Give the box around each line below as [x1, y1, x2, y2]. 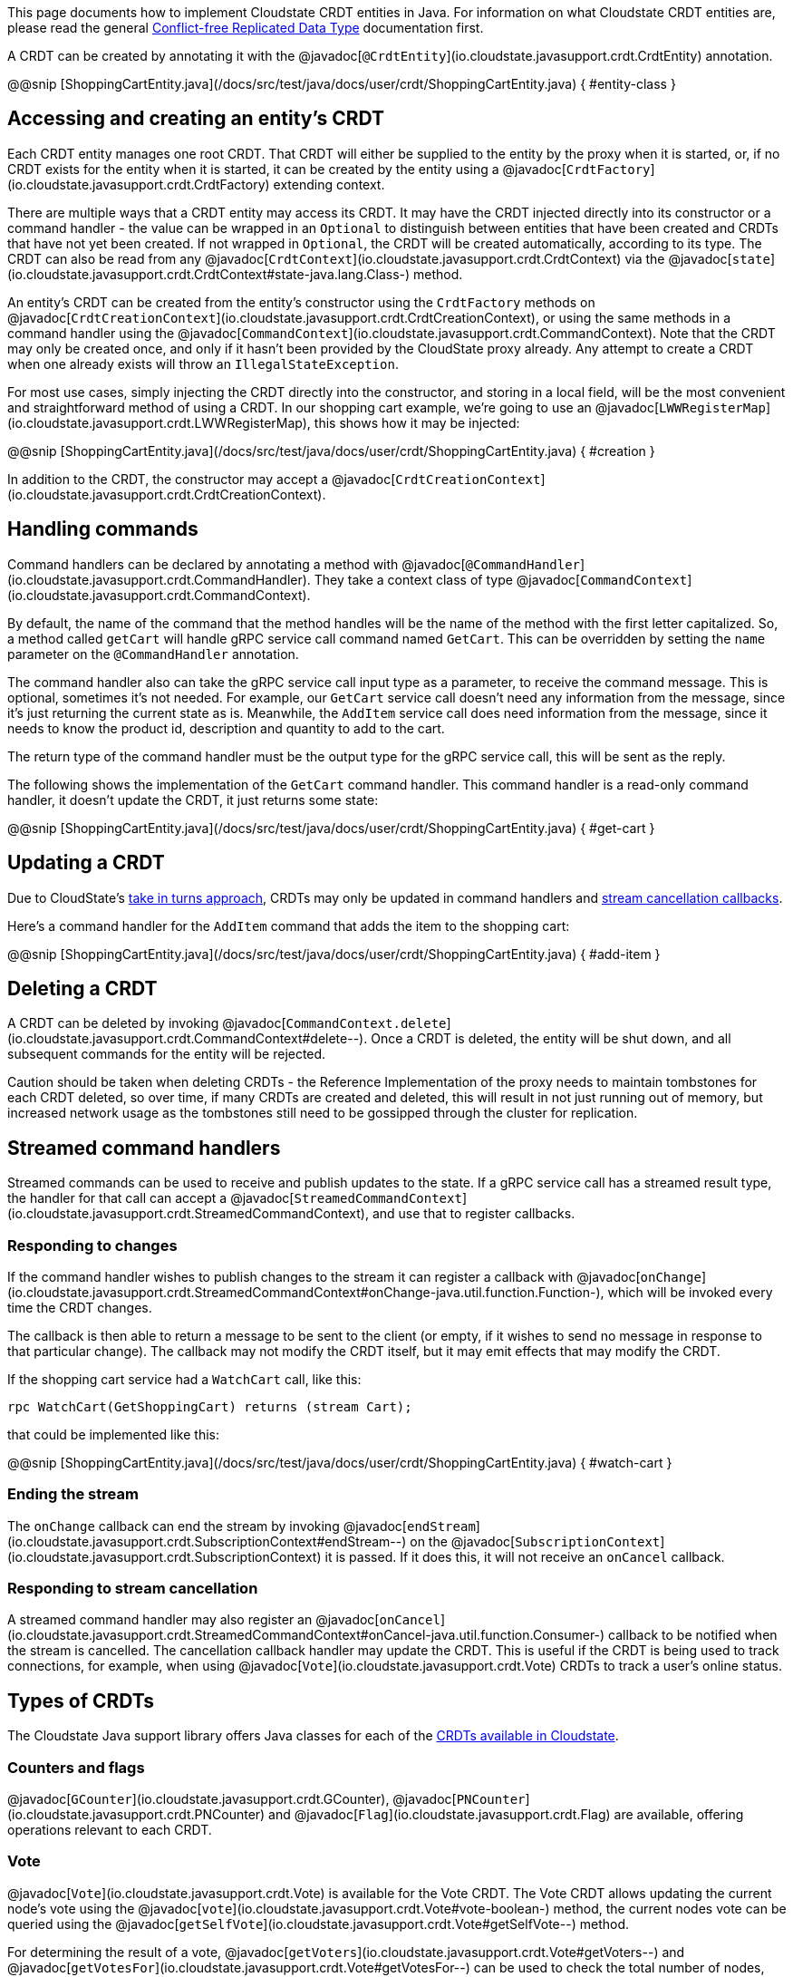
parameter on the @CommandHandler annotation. [7, 645, 299, 662]
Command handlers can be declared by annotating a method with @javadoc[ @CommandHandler [7, 556, 581, 572]
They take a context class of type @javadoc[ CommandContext [314, 571, 688, 587]
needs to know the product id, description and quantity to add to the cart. [7, 720, 445, 736]
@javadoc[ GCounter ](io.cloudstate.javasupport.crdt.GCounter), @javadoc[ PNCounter [7, 1791, 526, 1807]
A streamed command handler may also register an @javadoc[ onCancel [7, 1612, 440, 1628]
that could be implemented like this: [7, 1426, 219, 1442]
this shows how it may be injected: [314, 414, 520, 431]
